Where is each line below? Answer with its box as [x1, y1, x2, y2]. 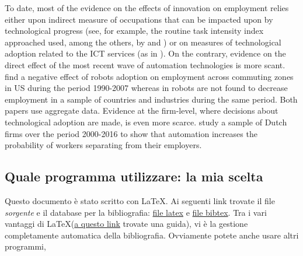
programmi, [5, 240, 46, 253]
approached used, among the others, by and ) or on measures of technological [5, 36, 281, 48]
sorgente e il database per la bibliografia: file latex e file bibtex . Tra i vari [5, 206, 267, 218]
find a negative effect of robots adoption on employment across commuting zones [5, 70, 294, 82]
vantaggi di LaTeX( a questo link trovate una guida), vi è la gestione [5, 218, 248, 230]
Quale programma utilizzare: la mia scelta [5, 167, 263, 185]
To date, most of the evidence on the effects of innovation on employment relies [5, 2, 289, 13]
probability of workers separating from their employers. [5, 139, 202, 151]
